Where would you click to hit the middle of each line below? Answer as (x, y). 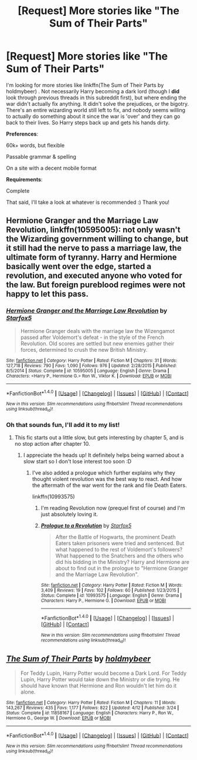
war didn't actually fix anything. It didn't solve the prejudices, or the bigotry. (98, 103)
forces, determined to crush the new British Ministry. (84, 349)
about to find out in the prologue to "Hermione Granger (122, 568)
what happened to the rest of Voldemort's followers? (119, 549)
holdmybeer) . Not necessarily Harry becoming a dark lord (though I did (93, 91)
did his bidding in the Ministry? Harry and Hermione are (122, 561)
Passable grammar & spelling (41, 156)
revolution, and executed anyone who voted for (94, 276)
